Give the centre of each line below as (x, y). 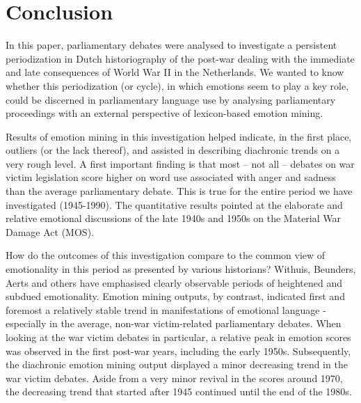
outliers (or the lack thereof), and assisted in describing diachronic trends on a (173, 150)
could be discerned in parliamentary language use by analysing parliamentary (171, 99)
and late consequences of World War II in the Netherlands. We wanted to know (175, 72)
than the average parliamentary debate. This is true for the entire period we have (179, 191)
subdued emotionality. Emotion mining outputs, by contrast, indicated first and (175, 296)
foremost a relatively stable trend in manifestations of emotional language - (166, 309)
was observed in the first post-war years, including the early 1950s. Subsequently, (178, 350)
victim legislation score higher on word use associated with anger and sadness (171, 177)
